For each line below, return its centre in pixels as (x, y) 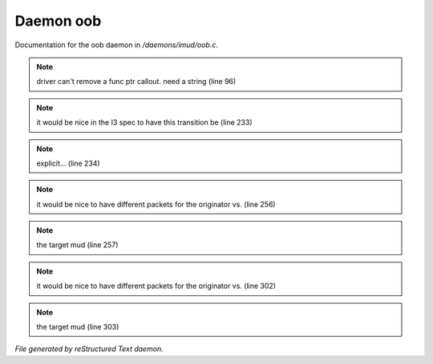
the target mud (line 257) (77, 245)
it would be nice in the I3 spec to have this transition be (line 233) (144, 122)
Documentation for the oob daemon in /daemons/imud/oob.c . (116, 45)
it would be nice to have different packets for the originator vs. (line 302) (156, 286)
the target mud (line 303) (78, 327)
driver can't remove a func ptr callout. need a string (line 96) (136, 82)
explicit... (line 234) (68, 163)
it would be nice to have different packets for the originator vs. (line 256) (156, 204)
